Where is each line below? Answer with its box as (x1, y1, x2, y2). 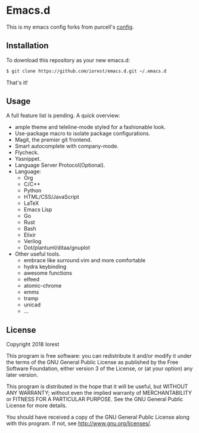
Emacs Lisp (23, 206, 52, 213)
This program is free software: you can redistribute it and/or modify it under (6, 352, 192, 360)
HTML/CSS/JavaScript (23, 194, 79, 201)
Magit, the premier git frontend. (14, 136, 92, 143)
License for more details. (6, 402, 67, 409)
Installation (6, 41, 49, 51)
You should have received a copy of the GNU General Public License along (6, 413, 189, 421)
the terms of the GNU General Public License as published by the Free (6, 359, 179, 366)
